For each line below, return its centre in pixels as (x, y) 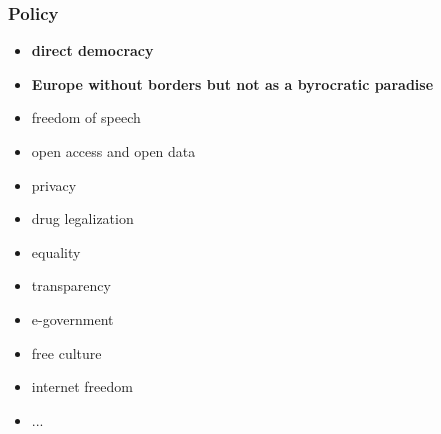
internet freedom (82, 386)
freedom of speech (86, 117)
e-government (72, 318)
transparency (71, 285)
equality (56, 251)
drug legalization (82, 218)
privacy (54, 184)
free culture (66, 352)
